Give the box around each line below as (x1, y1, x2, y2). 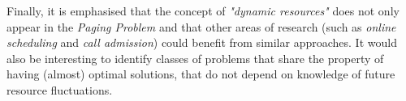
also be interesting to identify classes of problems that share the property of (6, 49, 384, 66)
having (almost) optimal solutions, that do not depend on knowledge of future (6, 65, 395, 82)
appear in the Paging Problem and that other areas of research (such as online (6, 18, 396, 35)
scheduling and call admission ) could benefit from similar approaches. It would (6, 34, 397, 51)
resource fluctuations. (6, 81, 113, 98)
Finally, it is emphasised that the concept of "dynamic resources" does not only (6, 2, 400, 19)
